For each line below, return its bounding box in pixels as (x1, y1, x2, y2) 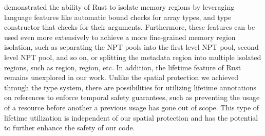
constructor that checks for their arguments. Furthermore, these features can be (4, 22, 255, 32)
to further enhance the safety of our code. (4, 122, 135, 133)
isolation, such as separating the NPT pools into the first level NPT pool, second (4, 42, 259, 52)
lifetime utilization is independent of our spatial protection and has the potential (4, 112, 258, 123)
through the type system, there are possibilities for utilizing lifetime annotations (4, 82, 257, 92)
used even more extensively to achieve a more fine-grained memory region (4, 31, 236, 42)
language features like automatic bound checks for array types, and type (4, 11, 232, 22)
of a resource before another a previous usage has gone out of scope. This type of (4, 102, 259, 112)
